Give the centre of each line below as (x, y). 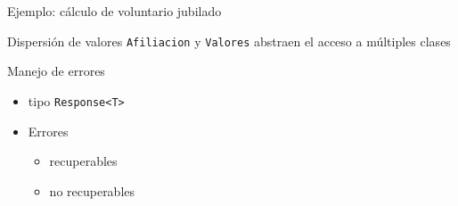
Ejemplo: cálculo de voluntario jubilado (114, 11)
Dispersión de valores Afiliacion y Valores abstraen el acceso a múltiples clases (229, 41)
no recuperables (92, 190)
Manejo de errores (56, 71)
